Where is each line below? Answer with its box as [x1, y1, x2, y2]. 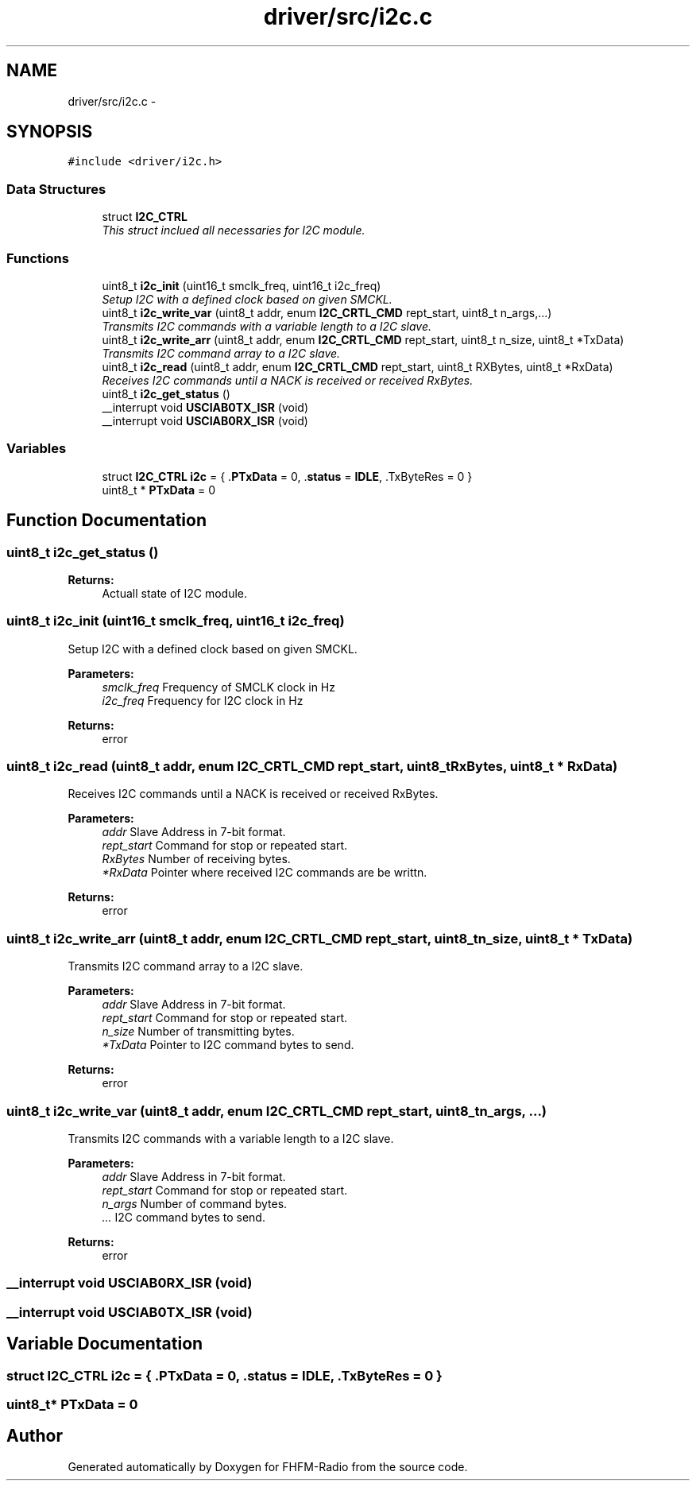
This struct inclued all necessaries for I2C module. [102, 223, 365, 238]
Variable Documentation [6, 1334, 203, 1354]
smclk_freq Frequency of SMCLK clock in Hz [102, 680, 335, 694]
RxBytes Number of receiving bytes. [102, 852, 291, 866]
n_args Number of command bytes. [102, 1196, 288, 1210]
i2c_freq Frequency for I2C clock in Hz [102, 693, 304, 707]
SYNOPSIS [6, 122, 93, 142]
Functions [6, 250, 69, 266]
